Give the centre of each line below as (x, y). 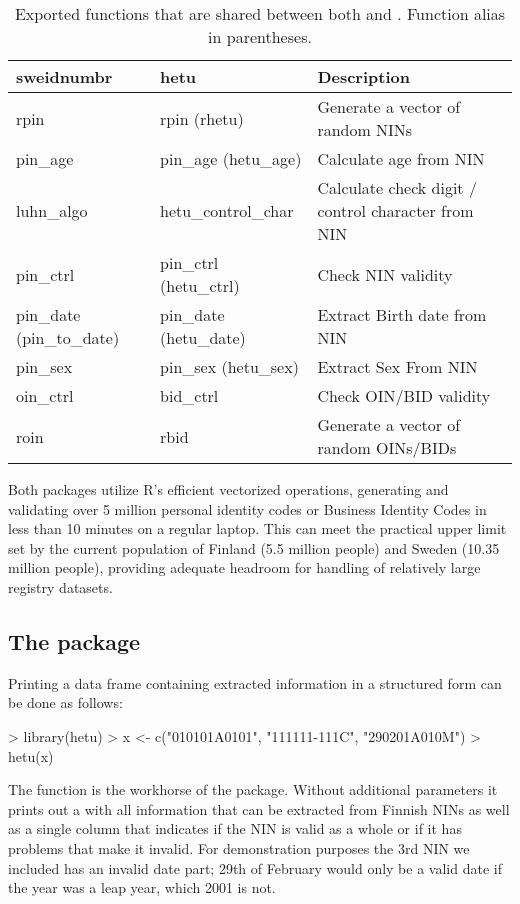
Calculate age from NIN (401, 158)
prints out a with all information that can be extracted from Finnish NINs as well (259, 808)
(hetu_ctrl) (200, 285)
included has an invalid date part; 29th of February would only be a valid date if (255, 867)
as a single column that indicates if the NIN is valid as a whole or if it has (235, 828)
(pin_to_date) (68, 337)
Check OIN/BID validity (404, 395)
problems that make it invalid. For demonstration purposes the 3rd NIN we (239, 847)
